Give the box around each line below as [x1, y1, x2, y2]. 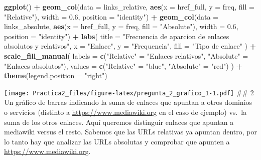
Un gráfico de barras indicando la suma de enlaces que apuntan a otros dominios [4, 97, 252, 107]
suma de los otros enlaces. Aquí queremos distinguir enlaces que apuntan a [4, 116, 234, 127]
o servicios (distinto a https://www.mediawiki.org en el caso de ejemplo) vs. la [4, 107, 247, 117]
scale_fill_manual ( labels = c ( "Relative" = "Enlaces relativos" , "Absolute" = [4, 50, 248, 61]
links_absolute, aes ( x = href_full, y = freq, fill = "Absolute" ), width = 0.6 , [4, 21, 238, 32]
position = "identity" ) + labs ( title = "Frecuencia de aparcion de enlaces [4, 31, 229, 41]
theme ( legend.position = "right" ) [4, 70, 107, 81]
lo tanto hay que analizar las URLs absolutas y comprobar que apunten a [4, 136, 230, 146]
